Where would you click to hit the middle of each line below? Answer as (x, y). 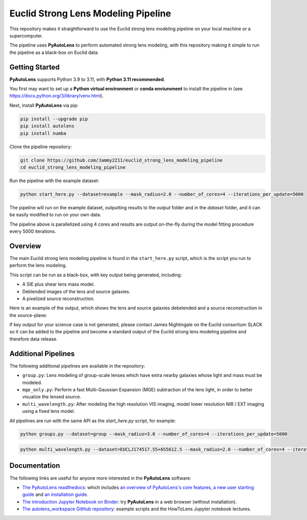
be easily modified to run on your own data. (56, 215)
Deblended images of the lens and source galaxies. (76, 291)
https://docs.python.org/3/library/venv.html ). (57, 96)
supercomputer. (26, 35)
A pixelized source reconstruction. (58, 298)
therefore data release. (34, 339)
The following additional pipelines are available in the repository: (77, 366)
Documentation (35, 466)
